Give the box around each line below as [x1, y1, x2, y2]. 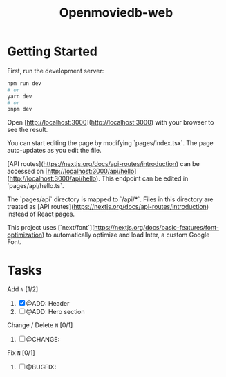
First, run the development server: [7, 66, 104, 75]
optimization [7, 230, 43, 239]
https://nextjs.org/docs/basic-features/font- [94, 223, 220, 232]
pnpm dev [7, 106, 32, 113]
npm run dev [7, 80, 41, 87]
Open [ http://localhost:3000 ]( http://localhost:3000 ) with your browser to [7, 118, 214, 127]
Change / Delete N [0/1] [7, 321, 73, 329]
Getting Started [7, 44, 98, 59]
